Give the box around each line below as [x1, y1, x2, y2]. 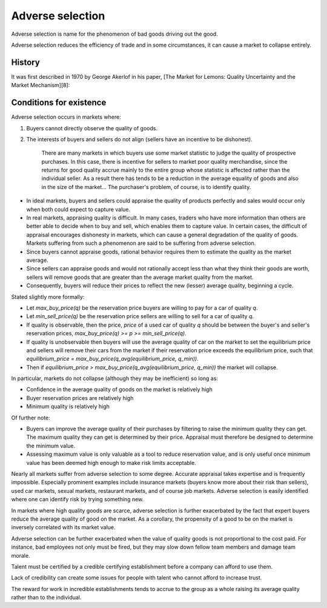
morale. [11, 552, 30, 559]
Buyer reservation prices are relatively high [26, 394, 134, 401]
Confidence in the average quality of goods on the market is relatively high [26, 386, 213, 393]
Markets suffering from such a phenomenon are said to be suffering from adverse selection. [26, 239, 256, 247]
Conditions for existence [11, 98, 107, 108]
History [11, 57, 41, 67]
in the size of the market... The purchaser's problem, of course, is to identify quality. [41, 183, 251, 190]
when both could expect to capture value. [26, 205, 131, 213]
